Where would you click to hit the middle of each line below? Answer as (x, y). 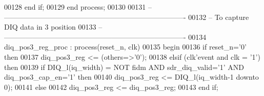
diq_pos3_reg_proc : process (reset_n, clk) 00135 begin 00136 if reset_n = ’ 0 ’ (125, 47)
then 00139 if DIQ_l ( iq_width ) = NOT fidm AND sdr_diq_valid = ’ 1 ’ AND (124, 67)
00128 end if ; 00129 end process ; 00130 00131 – (78, 7)
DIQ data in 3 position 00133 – (53, 27)
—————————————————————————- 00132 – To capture (127, 17)
